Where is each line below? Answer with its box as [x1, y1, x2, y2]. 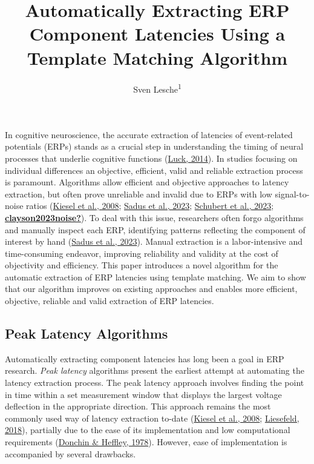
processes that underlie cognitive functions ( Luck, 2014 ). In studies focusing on [5, 151, 298, 164]
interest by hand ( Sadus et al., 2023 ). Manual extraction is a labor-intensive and [5, 235, 303, 248]
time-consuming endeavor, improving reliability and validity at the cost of [5, 247, 278, 259]
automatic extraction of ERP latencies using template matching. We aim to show [5, 270, 306, 283]
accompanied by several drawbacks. [5, 447, 136, 460]
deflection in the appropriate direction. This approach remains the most [5, 400, 271, 413]
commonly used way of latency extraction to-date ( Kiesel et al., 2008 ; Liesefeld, [5, 411, 299, 424]
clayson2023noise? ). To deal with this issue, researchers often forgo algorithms [5, 211, 304, 224]
